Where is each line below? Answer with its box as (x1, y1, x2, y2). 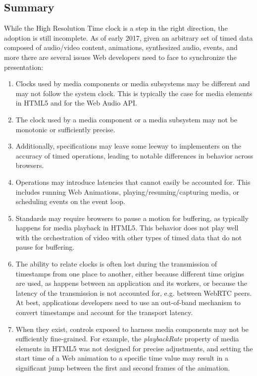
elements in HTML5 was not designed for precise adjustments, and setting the (15, 343, 253, 353)
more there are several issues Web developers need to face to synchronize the (4, 52, 237, 62)
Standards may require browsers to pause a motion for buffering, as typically (15, 213, 249, 223)
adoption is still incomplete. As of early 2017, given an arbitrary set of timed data (4, 32, 253, 43)
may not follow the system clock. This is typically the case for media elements (15, 88, 253, 98)
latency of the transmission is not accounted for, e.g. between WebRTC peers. (15, 287, 252, 298)
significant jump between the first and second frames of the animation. (15, 363, 230, 373)
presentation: (4, 61, 44, 72)
